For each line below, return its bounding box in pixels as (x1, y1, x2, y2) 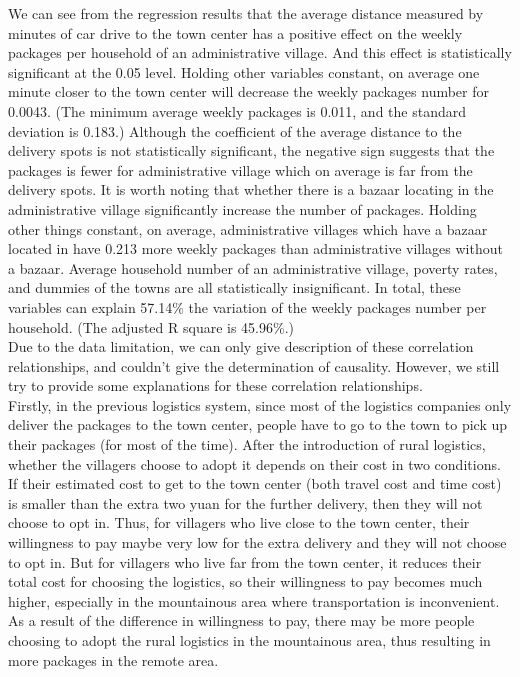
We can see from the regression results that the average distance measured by (8, 3, 484, 23)
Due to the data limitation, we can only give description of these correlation (8, 336, 474, 357)
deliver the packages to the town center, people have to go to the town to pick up (8, 414, 508, 435)
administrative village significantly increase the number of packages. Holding (8, 198, 477, 219)
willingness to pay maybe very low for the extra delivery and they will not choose (8, 532, 507, 553)
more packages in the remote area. (8, 649, 219, 670)
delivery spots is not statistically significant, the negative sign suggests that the (8, 140, 495, 161)
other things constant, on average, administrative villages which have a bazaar (8, 218, 488, 239)
